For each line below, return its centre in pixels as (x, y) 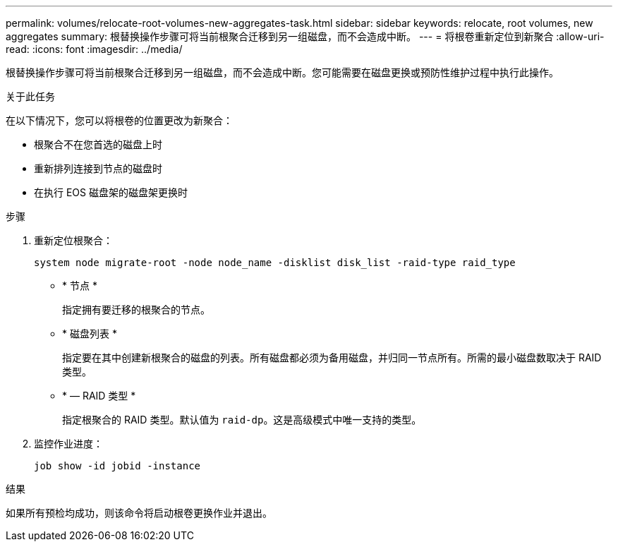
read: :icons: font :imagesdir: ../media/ (94, 49)
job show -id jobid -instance (117, 466)
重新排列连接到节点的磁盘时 (98, 168)
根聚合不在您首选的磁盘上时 (98, 144)
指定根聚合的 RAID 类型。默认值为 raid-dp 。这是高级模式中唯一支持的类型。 (242, 420)
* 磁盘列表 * (90, 333)
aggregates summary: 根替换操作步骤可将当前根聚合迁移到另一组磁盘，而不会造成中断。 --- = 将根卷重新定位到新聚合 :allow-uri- (305, 36)
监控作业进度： (68, 444)
